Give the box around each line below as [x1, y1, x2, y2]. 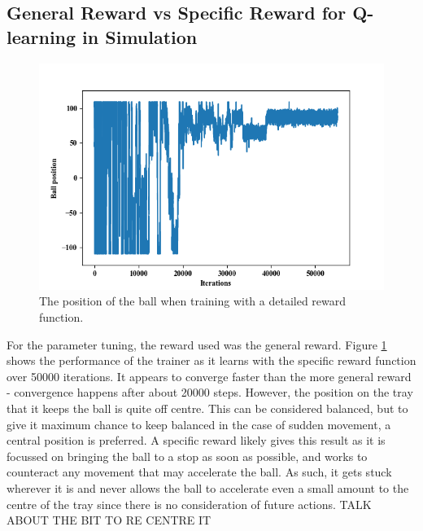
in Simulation [82, 24, 198, 49]
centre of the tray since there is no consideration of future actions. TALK [7, 495, 372, 512]
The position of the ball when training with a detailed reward [39, 292, 347, 309]
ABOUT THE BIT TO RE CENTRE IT [7, 511, 211, 529]
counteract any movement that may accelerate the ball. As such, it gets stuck [7, 463, 392, 481]
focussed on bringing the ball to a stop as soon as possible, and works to [7, 447, 368, 464]
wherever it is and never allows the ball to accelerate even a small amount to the [7, 479, 409, 496]
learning [7, 24, 76, 49]
